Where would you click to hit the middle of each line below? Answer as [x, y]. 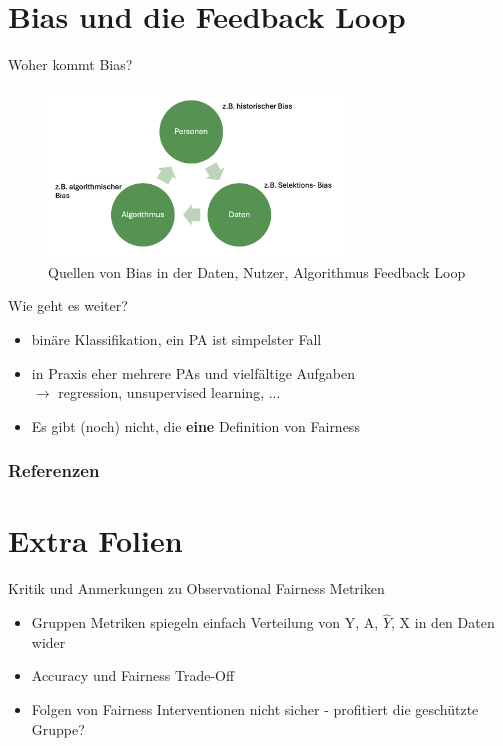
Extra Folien [95, 540]
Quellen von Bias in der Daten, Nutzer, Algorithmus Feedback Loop [257, 271]
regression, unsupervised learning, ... [169, 392]
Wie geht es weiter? [68, 305]
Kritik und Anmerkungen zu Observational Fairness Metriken [196, 588]
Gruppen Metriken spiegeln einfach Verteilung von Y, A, [205, 622]
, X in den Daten [443, 622]
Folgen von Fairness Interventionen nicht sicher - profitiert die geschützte [255, 708]
